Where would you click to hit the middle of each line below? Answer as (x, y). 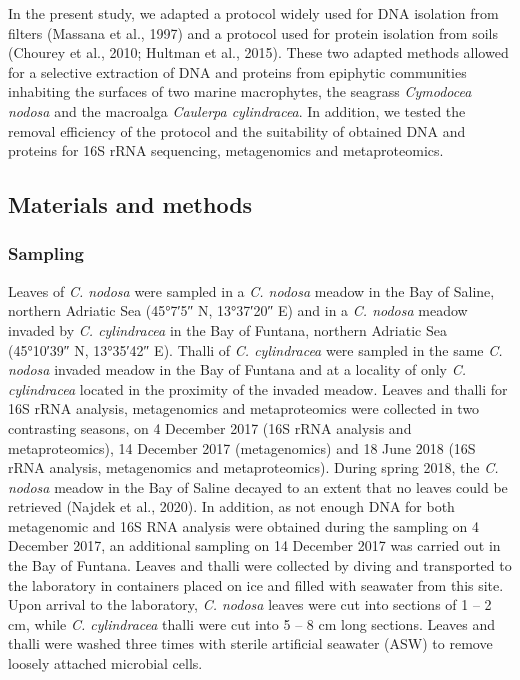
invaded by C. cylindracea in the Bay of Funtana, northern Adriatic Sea (227, 329)
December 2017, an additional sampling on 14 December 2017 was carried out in (254, 545)
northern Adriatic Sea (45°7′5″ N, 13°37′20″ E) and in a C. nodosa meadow (238, 310)
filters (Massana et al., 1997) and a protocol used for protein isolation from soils (253, 32)
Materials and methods (130, 204)
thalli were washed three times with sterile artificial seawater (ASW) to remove (250, 643)
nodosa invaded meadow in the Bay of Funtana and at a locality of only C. (237, 369)
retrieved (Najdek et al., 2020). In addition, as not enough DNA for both (231, 506)
